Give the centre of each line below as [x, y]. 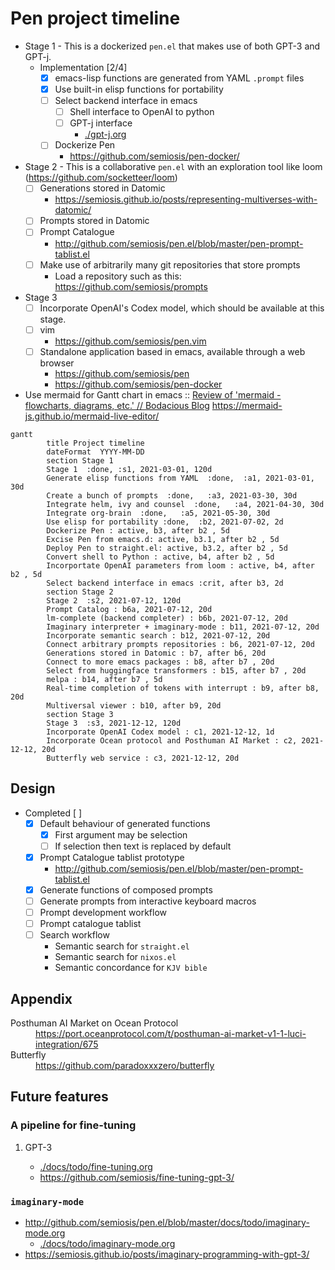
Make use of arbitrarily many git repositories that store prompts [170, 264]
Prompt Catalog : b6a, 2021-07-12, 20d [129, 609]
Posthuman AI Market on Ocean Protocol [94, 1023]
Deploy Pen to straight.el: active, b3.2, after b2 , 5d [167, 548]
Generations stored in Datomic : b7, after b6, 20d [156, 653]
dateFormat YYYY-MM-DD [95, 452]
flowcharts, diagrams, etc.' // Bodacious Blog [117, 405]
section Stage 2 [80, 592]
